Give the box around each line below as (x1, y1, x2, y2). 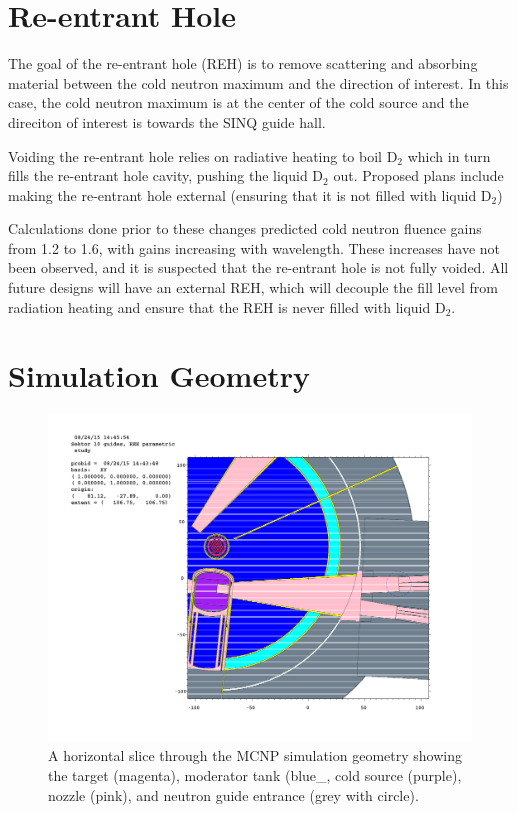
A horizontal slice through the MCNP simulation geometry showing (48, 745, 462, 766)
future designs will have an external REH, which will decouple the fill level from (8, 277, 498, 298)
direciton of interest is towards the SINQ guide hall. (8, 111, 326, 132)
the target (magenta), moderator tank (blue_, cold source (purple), (48, 765, 462, 786)
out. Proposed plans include (333, 165, 504, 186)
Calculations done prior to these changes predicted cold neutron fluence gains (8, 218, 482, 239)
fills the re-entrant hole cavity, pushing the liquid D (8, 165, 324, 186)
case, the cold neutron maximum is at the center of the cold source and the (8, 92, 469, 113)
